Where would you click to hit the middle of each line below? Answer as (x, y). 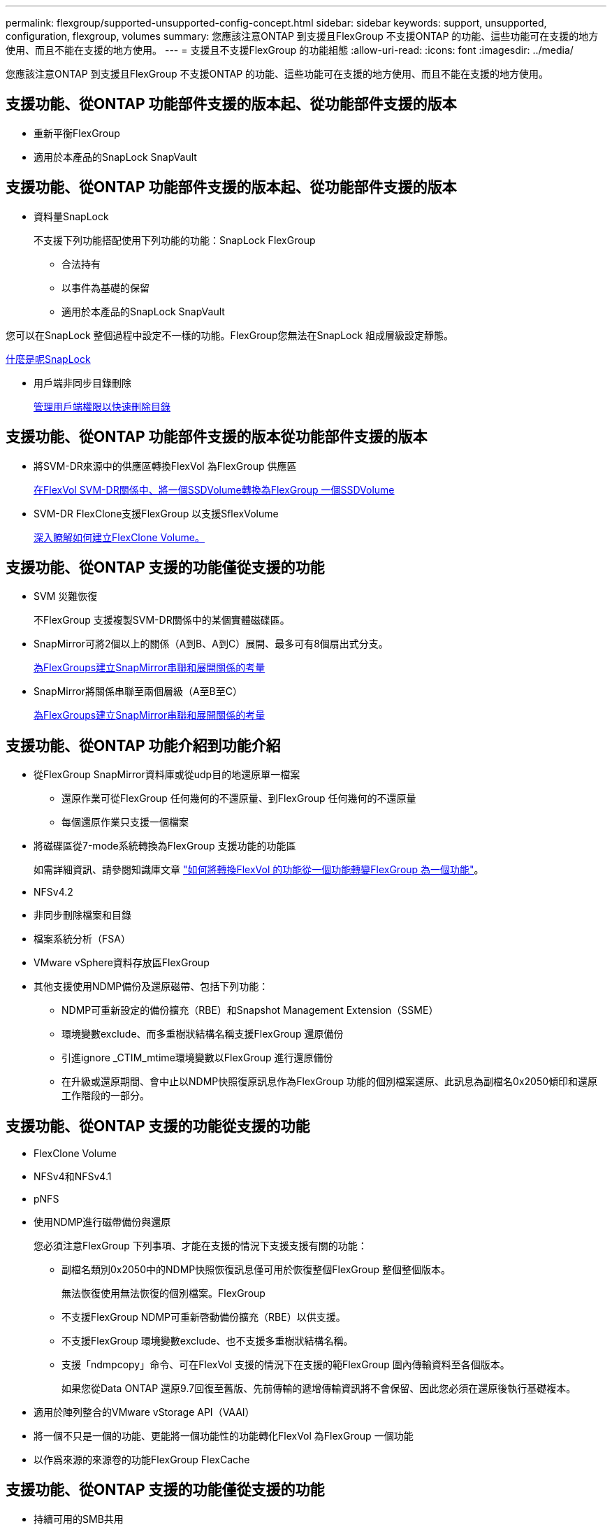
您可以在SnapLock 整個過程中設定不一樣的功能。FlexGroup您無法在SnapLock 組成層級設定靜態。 (230, 335)
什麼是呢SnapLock (48, 359)
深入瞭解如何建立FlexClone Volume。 (119, 537)
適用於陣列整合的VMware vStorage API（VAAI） (144, 1412)
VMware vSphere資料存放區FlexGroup (122, 963)
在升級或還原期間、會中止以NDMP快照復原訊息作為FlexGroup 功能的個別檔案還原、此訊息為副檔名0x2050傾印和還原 (330, 1082)
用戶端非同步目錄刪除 (82, 382)
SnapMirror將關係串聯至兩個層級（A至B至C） (138, 691)
